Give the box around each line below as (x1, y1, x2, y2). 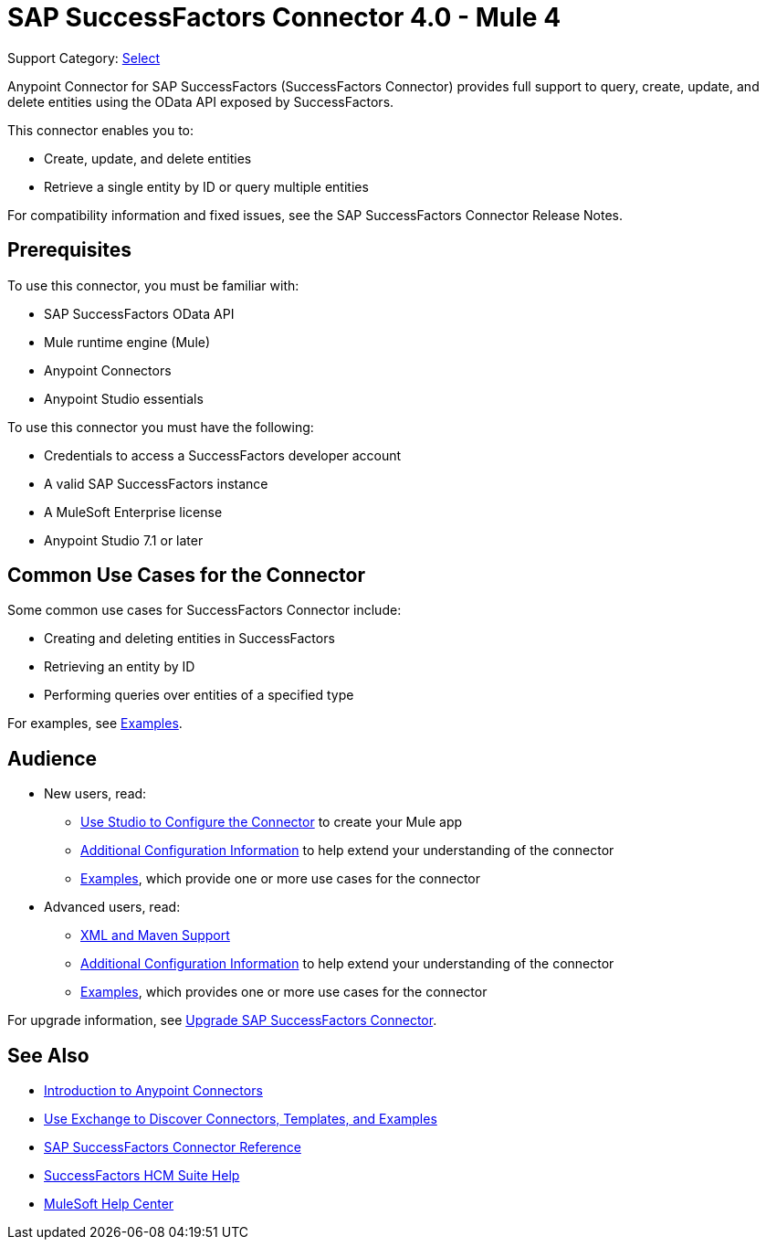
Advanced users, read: (44, 899, 181, 915)
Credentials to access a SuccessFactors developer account (44, 447, 402, 463)
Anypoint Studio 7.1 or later (44, 532, 204, 548)
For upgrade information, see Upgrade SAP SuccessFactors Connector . (7, 1012, 437, 1029)
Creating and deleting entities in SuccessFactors (44, 630, 335, 647)
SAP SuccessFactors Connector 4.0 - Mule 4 (7, 2, 561, 33)
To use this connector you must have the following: (7, 418, 314, 435)
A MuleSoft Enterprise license (44, 503, 223, 520)
